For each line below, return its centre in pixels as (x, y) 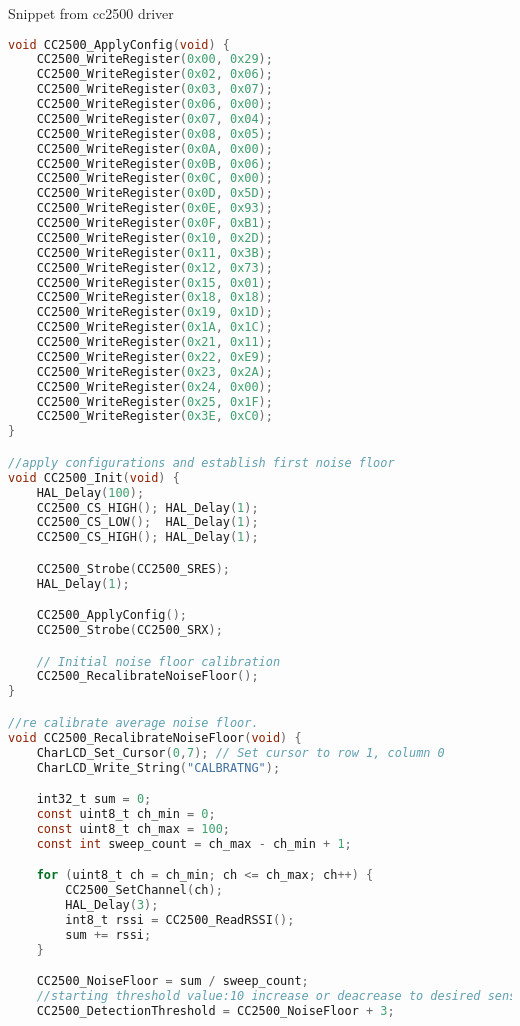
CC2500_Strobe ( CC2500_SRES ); (133, 568)
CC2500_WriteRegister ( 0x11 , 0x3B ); (154, 252)
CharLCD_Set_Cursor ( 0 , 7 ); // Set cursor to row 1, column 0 (240, 752)
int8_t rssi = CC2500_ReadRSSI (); (180, 919)
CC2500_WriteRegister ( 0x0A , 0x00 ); (154, 148)
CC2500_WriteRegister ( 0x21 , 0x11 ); (154, 342)
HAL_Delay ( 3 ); (112, 904)
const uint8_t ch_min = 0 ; (126, 813)
